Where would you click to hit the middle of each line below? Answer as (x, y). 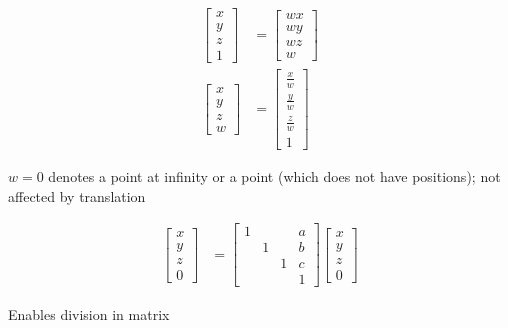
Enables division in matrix (89, 313)
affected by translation (77, 195)
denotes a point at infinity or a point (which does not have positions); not (274, 176)
